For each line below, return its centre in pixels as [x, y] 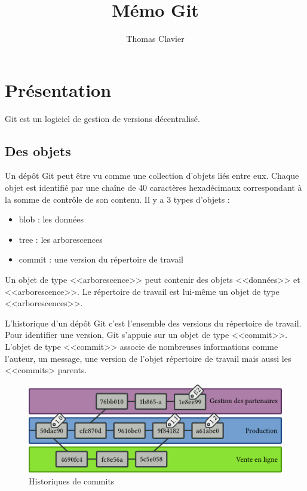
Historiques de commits [72, 481]
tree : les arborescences [61, 239]
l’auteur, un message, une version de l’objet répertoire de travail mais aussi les [148, 358]
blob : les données [51, 219]
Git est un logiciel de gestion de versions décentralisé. [102, 118]
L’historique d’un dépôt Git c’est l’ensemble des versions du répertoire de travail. [153, 323]
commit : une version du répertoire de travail [101, 259]
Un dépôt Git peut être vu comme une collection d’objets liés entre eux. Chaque [152, 176]
